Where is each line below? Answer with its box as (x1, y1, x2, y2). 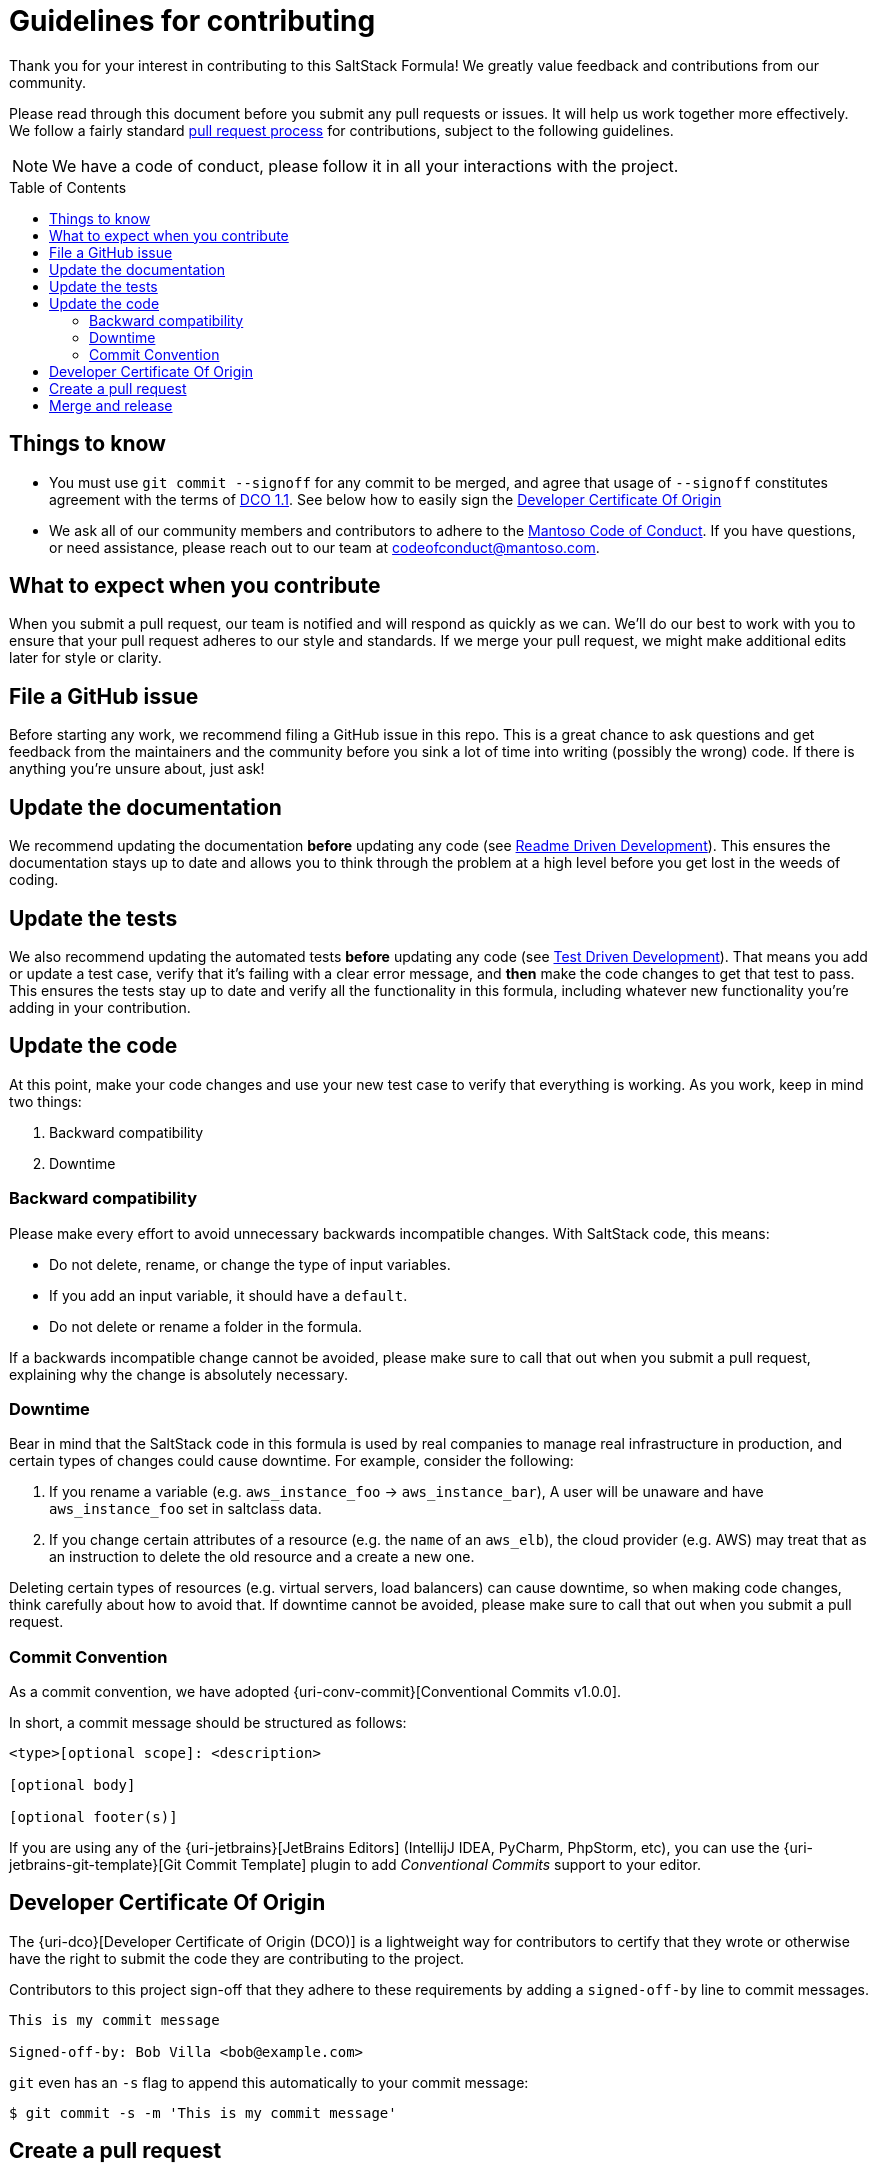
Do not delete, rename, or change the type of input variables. (49, 1255, 451, 1273)
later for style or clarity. (9, 649, 162, 667)
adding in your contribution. (9, 998, 191, 1016)
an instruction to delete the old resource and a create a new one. (49, 1548, 475, 1566)
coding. (9, 871, 59, 889)
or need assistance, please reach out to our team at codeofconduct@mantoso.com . (49, 538, 600, 556)
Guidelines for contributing (9, 4, 376, 38)
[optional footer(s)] (9, 1809, 178, 1826)
